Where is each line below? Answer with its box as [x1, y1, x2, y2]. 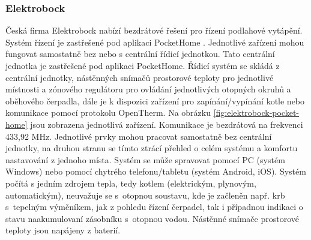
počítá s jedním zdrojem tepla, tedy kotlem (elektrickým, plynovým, [5, 176, 256, 189]
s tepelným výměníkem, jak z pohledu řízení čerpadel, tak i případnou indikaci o [5, 200, 303, 213]
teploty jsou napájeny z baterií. [5, 224, 121, 236]
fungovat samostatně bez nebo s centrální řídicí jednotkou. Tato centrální [5, 47, 275, 60]
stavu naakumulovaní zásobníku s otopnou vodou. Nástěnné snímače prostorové [5, 212, 300, 224]
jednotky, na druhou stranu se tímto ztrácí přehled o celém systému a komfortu [5, 142, 298, 154]
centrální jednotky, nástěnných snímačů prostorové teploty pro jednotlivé [5, 71, 274, 83]
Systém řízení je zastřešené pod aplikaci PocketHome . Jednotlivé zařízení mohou [5, 35, 304, 48]
